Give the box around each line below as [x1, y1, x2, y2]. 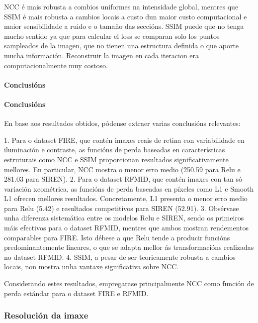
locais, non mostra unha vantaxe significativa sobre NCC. [4, 261, 179, 272]
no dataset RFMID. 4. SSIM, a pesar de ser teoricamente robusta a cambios [4, 251, 236, 262]
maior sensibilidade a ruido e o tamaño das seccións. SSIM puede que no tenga [4, 21, 244, 31]
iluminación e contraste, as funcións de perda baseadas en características [4, 144, 225, 155]
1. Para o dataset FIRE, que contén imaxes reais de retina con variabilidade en [4, 134, 245, 145]
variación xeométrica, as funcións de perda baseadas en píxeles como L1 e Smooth [4, 183, 254, 194]
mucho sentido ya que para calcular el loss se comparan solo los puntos [4, 30, 220, 41]
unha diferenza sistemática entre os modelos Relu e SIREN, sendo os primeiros [4, 213, 244, 223]
